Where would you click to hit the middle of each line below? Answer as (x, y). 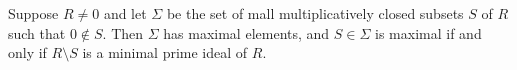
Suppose (33, 13)
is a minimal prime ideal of (165, 52)
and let (125, 13)
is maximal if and (428, 32)
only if (27, 52)
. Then (123, 32)
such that (37, 32)
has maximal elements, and (246, 32)
